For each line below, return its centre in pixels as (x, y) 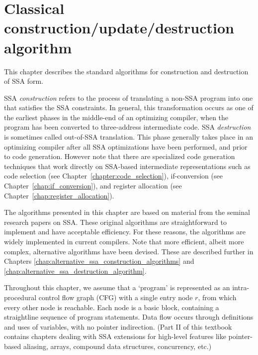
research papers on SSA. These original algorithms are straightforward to (115, 222)
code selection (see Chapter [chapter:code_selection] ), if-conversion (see (113, 176)
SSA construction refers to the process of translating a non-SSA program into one (129, 97)
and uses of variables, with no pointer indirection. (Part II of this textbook (118, 326)
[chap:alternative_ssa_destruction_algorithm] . (75, 270)
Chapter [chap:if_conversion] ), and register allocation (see (93, 186)
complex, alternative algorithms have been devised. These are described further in (129, 251)
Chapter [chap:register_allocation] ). (59, 195)
